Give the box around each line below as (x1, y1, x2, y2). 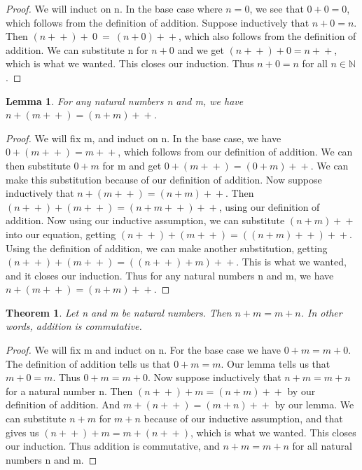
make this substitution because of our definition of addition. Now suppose (6, 172, 322, 186)
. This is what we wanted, (236, 254, 347, 269)
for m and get (102, 158, 162, 172)
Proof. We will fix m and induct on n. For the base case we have (6, 343, 281, 357)
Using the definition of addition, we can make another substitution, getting (6, 240, 328, 255)
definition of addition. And (6, 397, 120, 412)
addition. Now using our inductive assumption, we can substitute (6, 213, 285, 228)
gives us (6, 424, 39, 439)
